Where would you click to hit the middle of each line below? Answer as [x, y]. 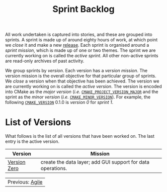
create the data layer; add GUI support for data [95, 162]
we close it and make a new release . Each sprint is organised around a [77, 45]
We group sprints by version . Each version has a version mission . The [76, 71]
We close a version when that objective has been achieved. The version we [82, 81]
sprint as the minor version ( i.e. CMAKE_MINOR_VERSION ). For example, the [78, 97]
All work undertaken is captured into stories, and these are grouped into [79, 35]
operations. [54, 169]
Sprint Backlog [83, 9]
